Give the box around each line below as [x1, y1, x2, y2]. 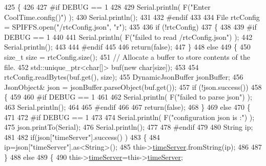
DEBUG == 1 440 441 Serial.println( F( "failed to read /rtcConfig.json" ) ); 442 [4, 31, 253, 42]
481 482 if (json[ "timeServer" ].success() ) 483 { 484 [4, 131, 160, 142]
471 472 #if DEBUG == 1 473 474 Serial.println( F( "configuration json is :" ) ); [4, 111, 255, 122]
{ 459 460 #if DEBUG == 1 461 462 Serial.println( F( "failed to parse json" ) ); [4, 91, 252, 102]
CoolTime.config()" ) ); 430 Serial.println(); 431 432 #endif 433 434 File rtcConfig [4, 11, 260, 22]
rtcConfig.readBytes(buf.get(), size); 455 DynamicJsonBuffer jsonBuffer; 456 [4, 72, 243, 82]
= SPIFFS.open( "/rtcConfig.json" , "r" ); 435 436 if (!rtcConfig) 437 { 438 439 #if [4, 21, 257, 32]
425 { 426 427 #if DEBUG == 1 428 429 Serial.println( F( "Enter [4, 2, 211, 12]
